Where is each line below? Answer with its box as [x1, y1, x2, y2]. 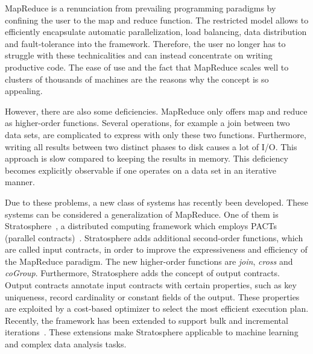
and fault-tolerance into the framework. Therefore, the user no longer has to [5, 37, 286, 49]
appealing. [5, 84, 43, 97]
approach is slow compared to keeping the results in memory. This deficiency [5, 152, 288, 165]
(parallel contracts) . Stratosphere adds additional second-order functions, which [5, 231, 303, 244]
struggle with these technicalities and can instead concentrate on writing [5, 49, 273, 62]
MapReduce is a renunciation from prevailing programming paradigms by [5, 2, 276, 14]
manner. [5, 175, 35, 188]
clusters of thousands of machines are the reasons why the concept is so [5, 72, 269, 85]
